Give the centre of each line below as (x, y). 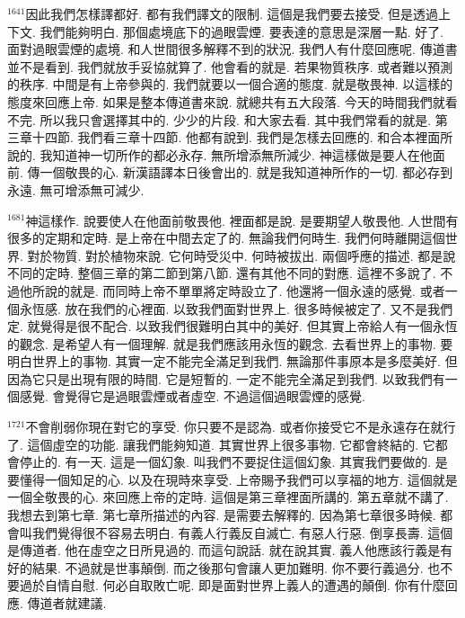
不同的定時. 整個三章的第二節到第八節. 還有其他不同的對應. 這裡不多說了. (222, 273)
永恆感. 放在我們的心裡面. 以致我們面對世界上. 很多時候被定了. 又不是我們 (236, 308)
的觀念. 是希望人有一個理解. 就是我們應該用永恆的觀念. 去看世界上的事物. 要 (230, 343)
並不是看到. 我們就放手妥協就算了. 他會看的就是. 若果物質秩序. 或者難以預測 (230, 66)
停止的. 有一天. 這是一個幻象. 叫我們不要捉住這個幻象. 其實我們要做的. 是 (233, 462)
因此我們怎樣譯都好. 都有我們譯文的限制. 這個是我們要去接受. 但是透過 (232, 13)
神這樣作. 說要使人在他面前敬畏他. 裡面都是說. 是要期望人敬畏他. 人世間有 (242, 220)
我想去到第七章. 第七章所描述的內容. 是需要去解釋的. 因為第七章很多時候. (222, 515)
